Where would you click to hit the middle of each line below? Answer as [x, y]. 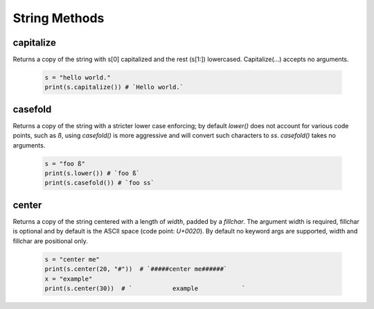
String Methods [59, 18]
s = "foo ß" [65, 164]
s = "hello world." [78, 78]
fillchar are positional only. [50, 241]
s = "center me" [72, 259]
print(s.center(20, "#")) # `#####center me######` [136, 269]
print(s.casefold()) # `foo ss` [100, 183]
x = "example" [69, 279]
